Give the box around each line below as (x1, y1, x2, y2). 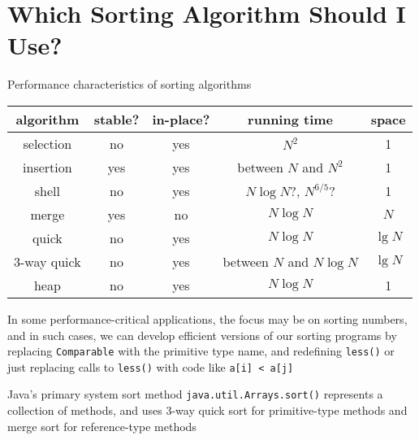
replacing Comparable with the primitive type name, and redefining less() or (7, 342, 395, 359)
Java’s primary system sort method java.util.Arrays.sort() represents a (7, 386, 383, 403)
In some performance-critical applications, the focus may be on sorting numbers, (7, 310, 408, 327)
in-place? (152, 109, 210, 129)
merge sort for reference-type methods (7, 417, 197, 434)
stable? (93, 109, 140, 129)
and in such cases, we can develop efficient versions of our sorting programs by (7, 326, 397, 343)
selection (23, 133, 72, 153)
